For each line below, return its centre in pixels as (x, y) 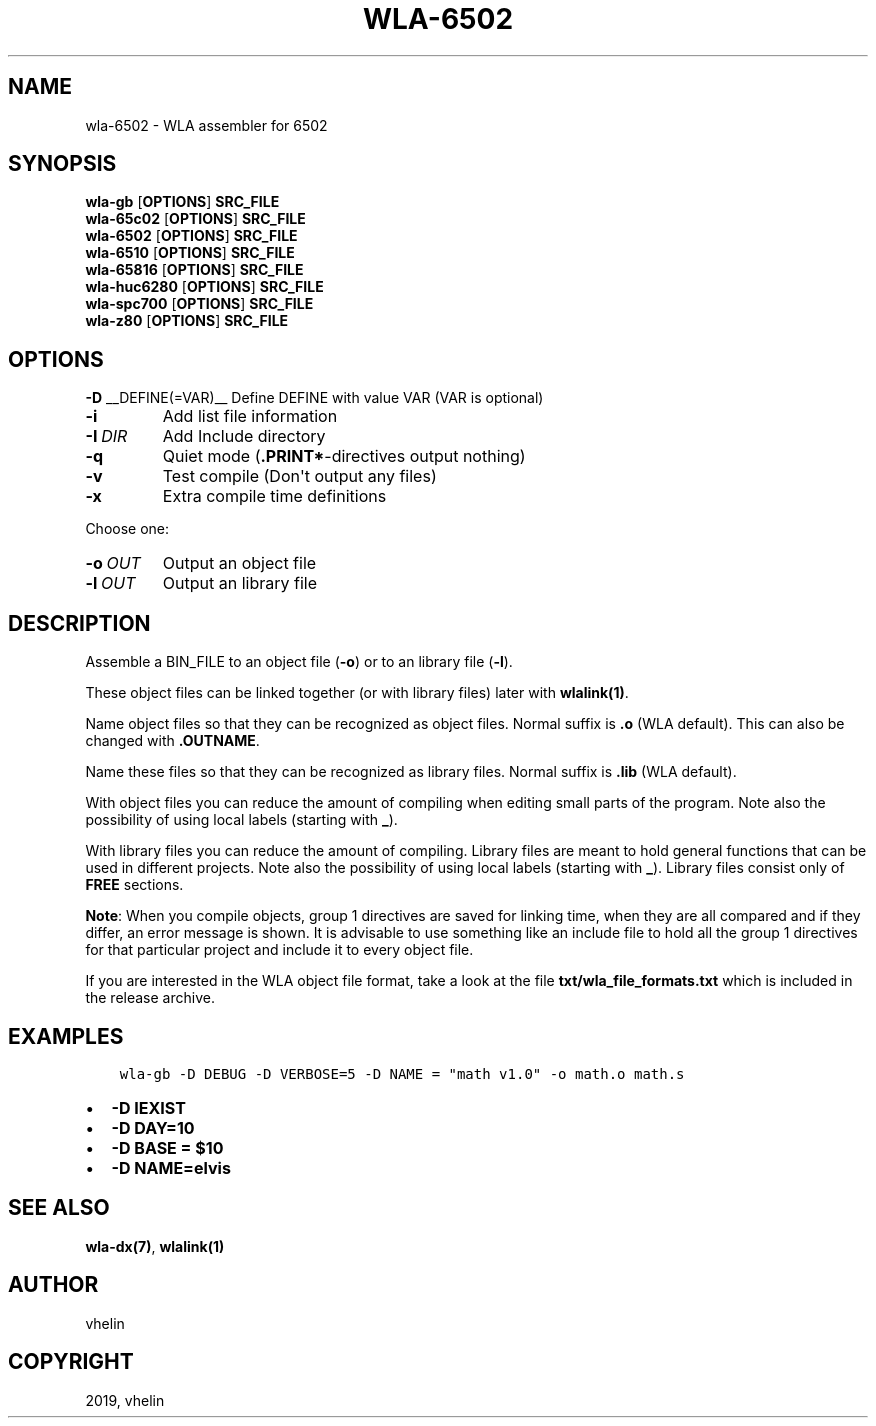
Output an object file (239, 563)
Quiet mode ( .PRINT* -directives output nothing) (344, 456)
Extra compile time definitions (274, 496)
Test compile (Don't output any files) (299, 476)
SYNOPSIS (62, 164)
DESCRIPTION (79, 623)
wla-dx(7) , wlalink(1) (155, 1246)
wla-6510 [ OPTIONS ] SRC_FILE (190, 253)
